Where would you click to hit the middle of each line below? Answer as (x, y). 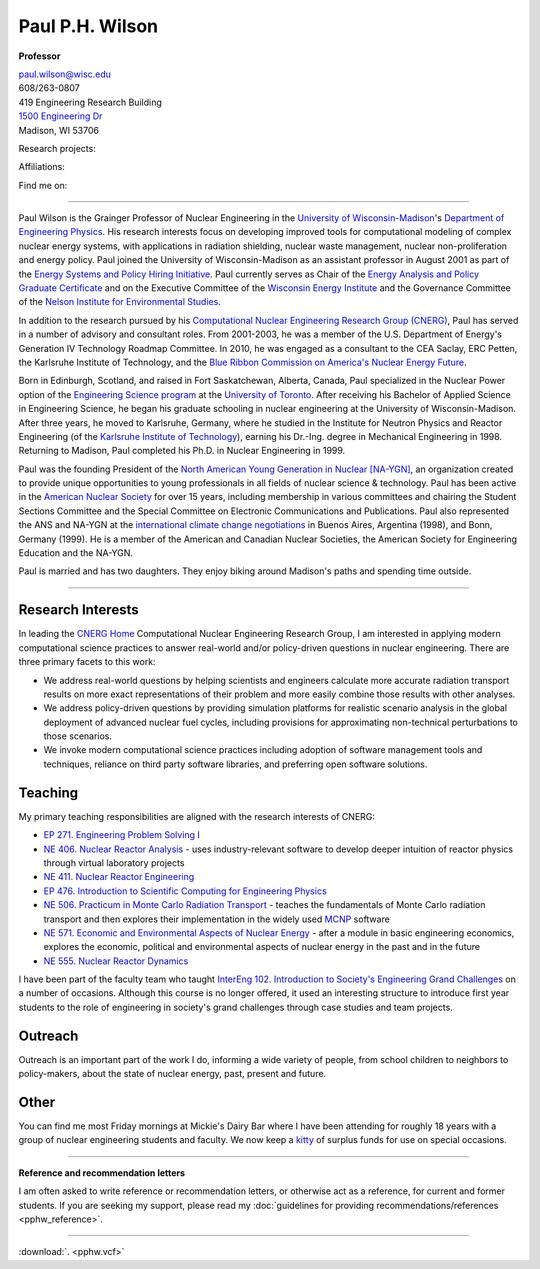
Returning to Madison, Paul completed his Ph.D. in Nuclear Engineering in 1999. (182, 451)
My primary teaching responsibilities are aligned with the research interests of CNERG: (196, 816)
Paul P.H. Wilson (88, 26)
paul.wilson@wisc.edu (65, 74)
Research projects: (57, 148)
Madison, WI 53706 (59, 130)
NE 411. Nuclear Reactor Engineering (119, 877)
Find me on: (43, 185)
